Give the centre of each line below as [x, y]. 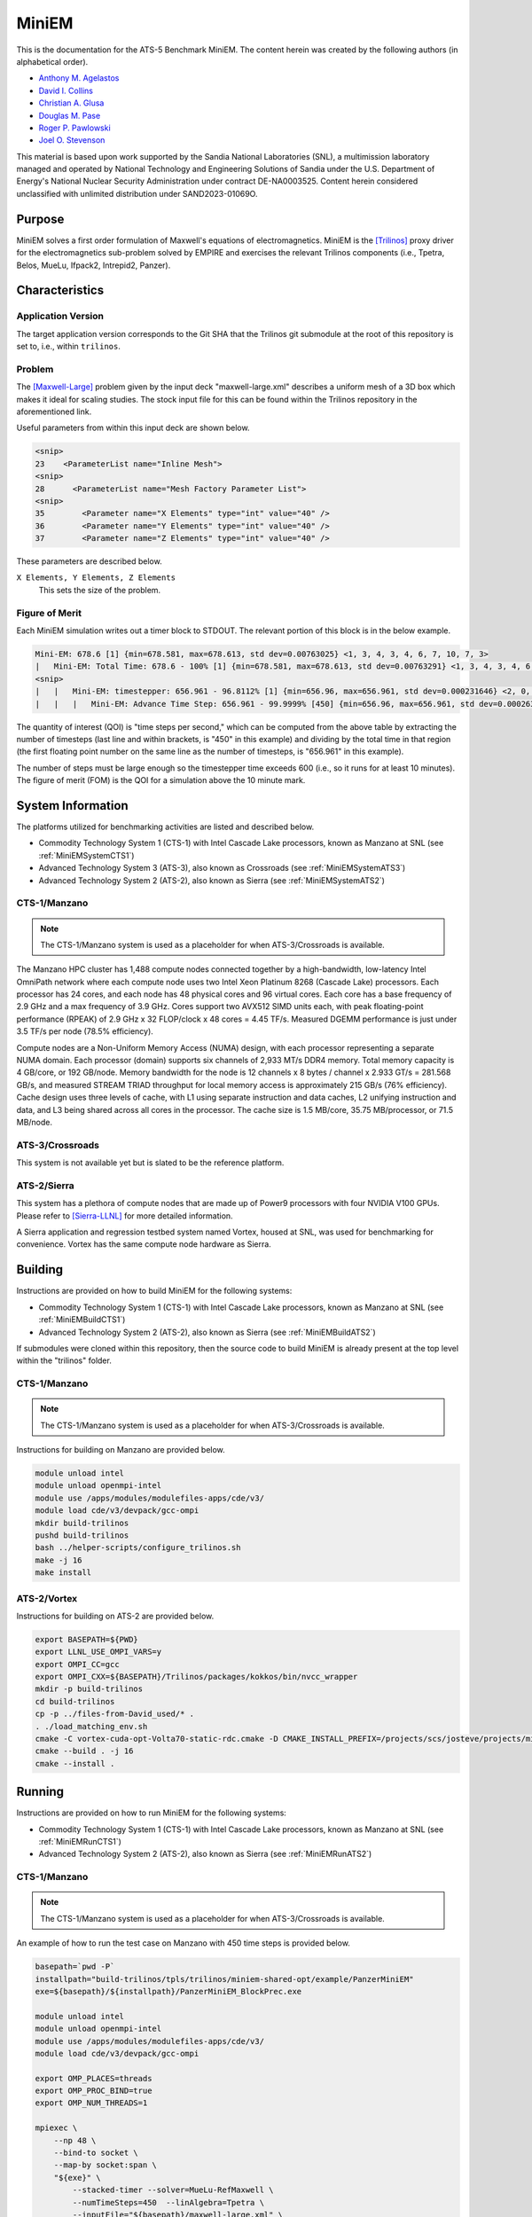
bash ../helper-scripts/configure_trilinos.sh [138, 1548]
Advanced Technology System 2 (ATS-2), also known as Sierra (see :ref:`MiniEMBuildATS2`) [207, 1332]
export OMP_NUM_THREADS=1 [91, 2103]
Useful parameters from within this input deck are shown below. [133, 428]
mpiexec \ [56, 2128]
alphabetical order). [52, 61]
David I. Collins [66, 90]
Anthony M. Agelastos [79, 78]
